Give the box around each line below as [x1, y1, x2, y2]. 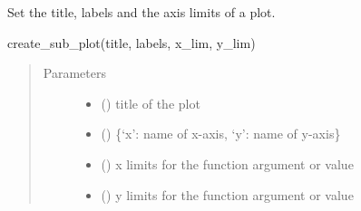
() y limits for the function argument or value [101, 185, 354, 204]
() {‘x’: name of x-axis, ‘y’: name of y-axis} [101, 124, 341, 143]
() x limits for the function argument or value [101, 154, 354, 173]
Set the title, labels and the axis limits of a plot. [7, 3, 276, 21]
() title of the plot [101, 93, 200, 112]
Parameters [43, 63, 106, 82]
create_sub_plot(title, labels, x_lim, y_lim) [7, 33, 256, 52]
